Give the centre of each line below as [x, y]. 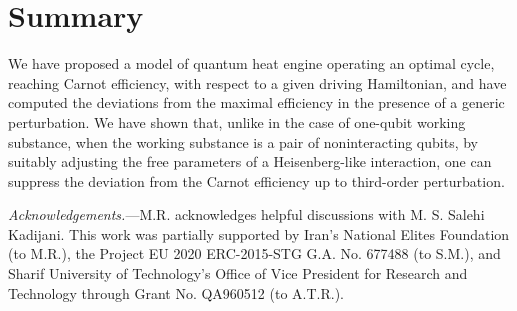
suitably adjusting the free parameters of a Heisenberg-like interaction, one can [250, 161]
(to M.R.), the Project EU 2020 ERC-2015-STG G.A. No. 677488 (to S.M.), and [254, 253]
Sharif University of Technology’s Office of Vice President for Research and [238, 273]
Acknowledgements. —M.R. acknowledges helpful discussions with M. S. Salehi [246, 214]
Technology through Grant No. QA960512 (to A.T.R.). [176, 292]
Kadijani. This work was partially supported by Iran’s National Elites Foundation [259, 233]
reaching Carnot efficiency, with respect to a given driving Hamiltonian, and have [257, 82]
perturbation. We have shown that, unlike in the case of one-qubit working [237, 121]
